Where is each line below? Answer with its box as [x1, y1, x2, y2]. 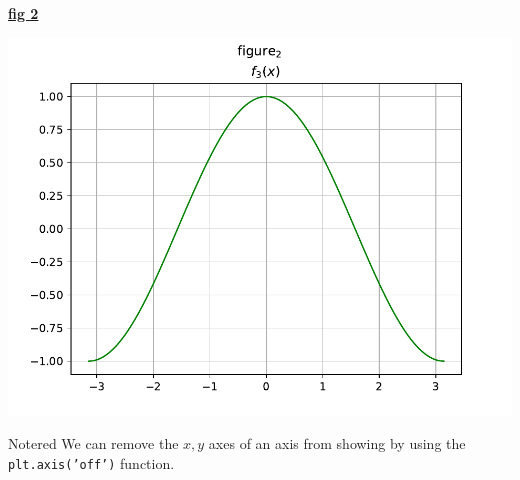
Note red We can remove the [8, 433, 179, 454]
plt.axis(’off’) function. [8, 452, 175, 473]
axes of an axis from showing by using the [208, 433, 466, 454]
